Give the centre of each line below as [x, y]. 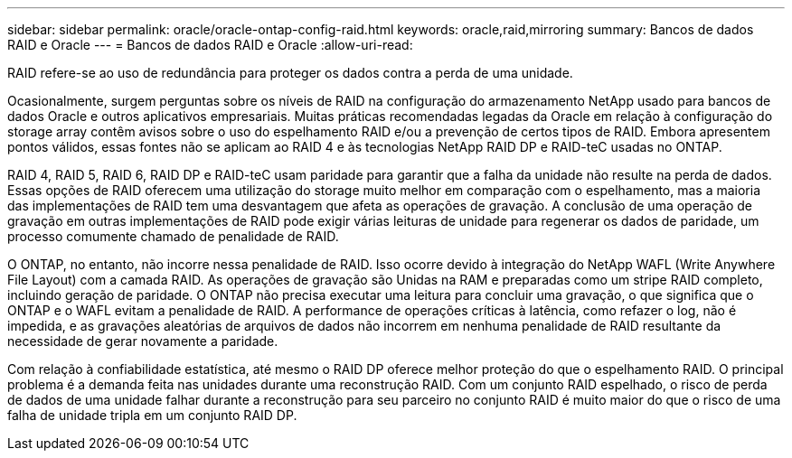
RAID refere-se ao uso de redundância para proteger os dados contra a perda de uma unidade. [290, 73]
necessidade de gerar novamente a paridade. [143, 341]
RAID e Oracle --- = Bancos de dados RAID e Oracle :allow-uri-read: [210, 45]
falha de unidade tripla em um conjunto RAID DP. [152, 415]
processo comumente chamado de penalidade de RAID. [173, 236]
